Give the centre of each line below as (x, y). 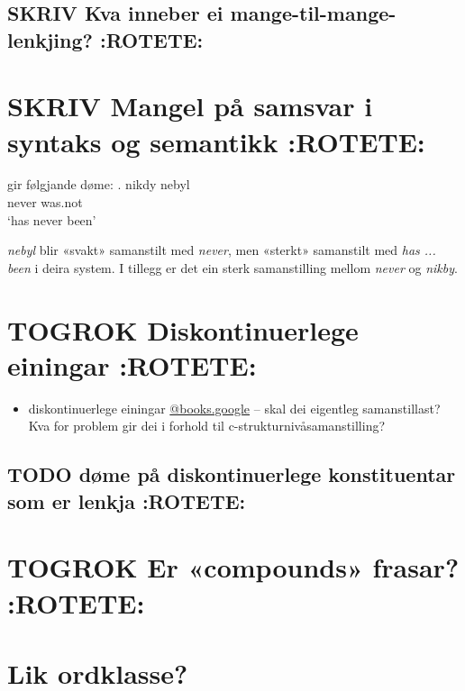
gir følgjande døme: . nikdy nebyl (99, 184)
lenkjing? (50, 39)
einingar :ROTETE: (132, 364)
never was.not (45, 202)
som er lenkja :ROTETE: (127, 500)
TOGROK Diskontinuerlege (183, 329)
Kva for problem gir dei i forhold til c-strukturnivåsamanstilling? (207, 426)
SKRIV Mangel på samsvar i (190, 106)
